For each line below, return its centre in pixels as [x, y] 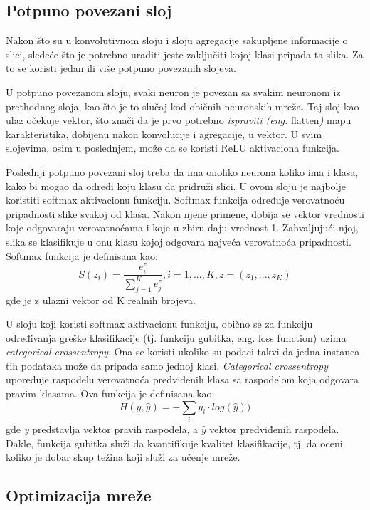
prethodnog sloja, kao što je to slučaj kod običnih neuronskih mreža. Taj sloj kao [183, 106]
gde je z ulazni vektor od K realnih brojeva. [101, 300]
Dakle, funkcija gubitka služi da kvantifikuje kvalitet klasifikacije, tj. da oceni [174, 443]
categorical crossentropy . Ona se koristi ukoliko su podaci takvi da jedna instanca [183, 352]
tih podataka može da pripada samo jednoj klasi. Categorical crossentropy [167, 365]
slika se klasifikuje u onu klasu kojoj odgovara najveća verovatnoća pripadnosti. [179, 241]
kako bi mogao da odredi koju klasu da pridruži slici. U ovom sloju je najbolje [176, 186]
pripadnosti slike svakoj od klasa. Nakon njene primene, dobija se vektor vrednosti [185, 213]
